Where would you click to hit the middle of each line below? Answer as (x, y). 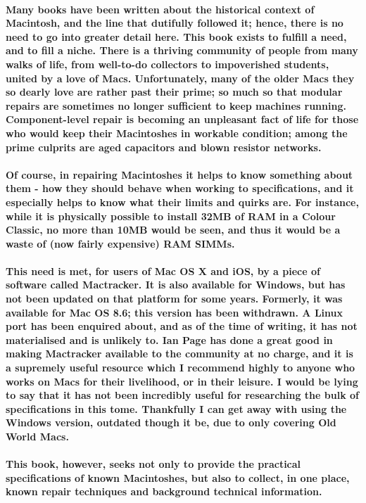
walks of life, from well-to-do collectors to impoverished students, (168, 64)
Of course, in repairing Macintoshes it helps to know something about (179, 174)
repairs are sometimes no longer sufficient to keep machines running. (176, 105)
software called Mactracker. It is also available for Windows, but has (176, 285)
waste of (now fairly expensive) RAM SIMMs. (120, 243)
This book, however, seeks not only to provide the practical (153, 464)
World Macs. (37, 436)
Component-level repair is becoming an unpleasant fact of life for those (182, 119)
